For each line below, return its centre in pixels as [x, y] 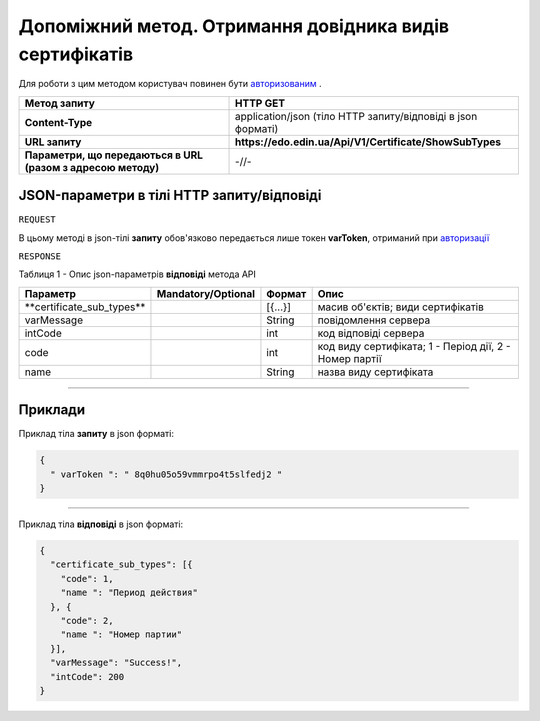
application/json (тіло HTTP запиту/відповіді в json [356, 116]
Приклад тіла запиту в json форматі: [96, 434]
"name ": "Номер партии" [121, 634]
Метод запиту [59, 103]
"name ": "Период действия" [129, 593]
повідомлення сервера [374, 320]
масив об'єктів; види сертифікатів [400, 307]
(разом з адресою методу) [92, 167]
